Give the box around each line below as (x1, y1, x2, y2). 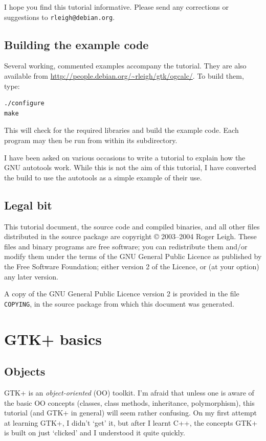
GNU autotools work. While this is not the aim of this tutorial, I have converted (4, 162, 256, 173)
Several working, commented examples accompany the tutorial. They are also (4, 60, 247, 71)
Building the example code (4, 36, 149, 52)
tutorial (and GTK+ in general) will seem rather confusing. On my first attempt (4, 407, 257, 418)
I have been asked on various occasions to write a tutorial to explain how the (4, 152, 246, 163)
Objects (4, 363, 46, 379)
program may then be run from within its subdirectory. (4, 135, 178, 146)
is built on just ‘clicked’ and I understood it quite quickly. (4, 427, 185, 438)
